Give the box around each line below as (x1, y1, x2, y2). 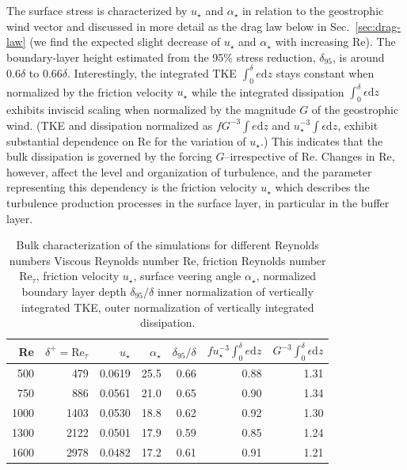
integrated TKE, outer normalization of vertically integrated (21, 298, 314, 315)
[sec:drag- (355, 17, 401, 34)
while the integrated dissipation (191, 83, 344, 100)
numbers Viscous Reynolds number (9, 252, 180, 268)
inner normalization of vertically (157, 282, 314, 299)
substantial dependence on (6, 132, 135, 149)
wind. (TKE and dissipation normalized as (6, 116, 213, 133)
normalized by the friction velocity (6, 83, 173, 100)
